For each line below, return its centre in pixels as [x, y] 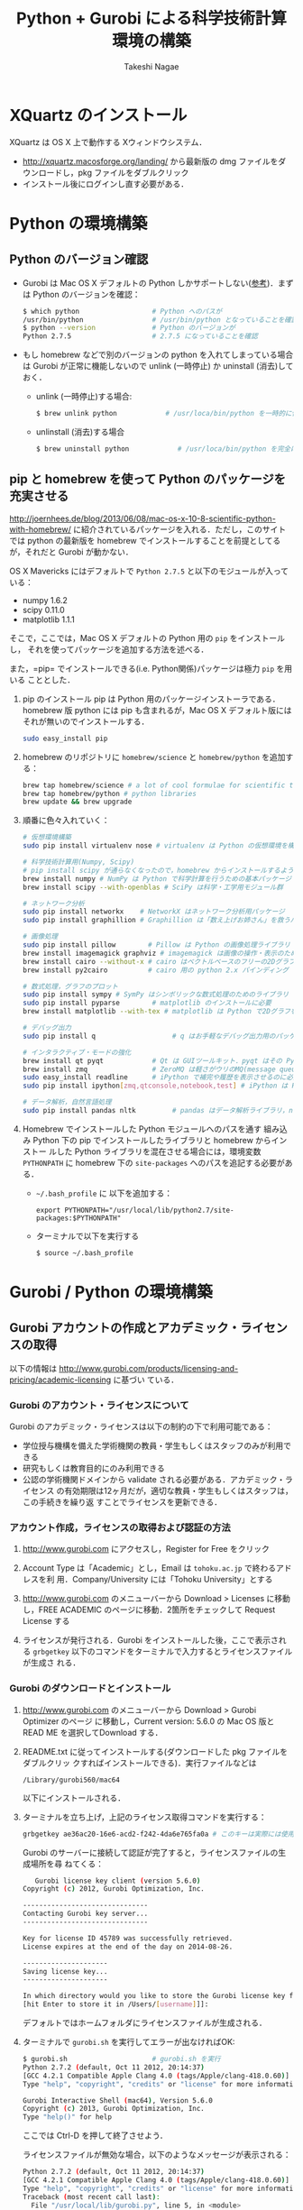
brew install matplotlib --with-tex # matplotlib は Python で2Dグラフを [160, 1012]
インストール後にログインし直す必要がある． [106, 183]
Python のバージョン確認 [79, 259]
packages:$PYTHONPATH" [78, 1218]
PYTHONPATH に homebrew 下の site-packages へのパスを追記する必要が [154, 1162]
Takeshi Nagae [151, 66]
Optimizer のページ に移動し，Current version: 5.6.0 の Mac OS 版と [148, 1721]
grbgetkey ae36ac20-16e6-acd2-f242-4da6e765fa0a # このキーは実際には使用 [158, 1834]
